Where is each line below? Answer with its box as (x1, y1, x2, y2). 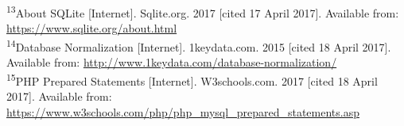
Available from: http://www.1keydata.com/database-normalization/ (6, 54, 337, 71)
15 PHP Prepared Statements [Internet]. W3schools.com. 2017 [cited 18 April (6, 70, 378, 89)
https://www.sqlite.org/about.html (6, 20, 177, 36)
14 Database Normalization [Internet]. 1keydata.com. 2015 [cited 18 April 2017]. (6, 36, 391, 55)
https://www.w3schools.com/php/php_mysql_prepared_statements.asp (6, 103, 359, 120)
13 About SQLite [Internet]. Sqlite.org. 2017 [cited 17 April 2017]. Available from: (6, 2, 399, 21)
